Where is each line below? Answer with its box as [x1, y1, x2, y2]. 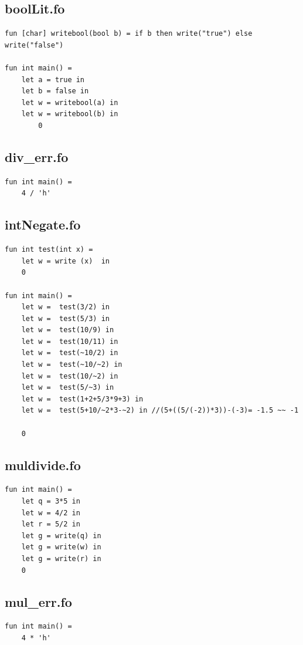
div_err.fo [5, 147, 69, 166]
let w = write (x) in [21, 256, 110, 265]
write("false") [5, 40, 64, 49]
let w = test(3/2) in [21, 303, 110, 312]
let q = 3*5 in [21, 497, 80, 506]
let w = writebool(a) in [21, 98, 118, 107]
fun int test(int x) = [5, 245, 93, 254]
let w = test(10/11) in [21, 337, 118, 346]
